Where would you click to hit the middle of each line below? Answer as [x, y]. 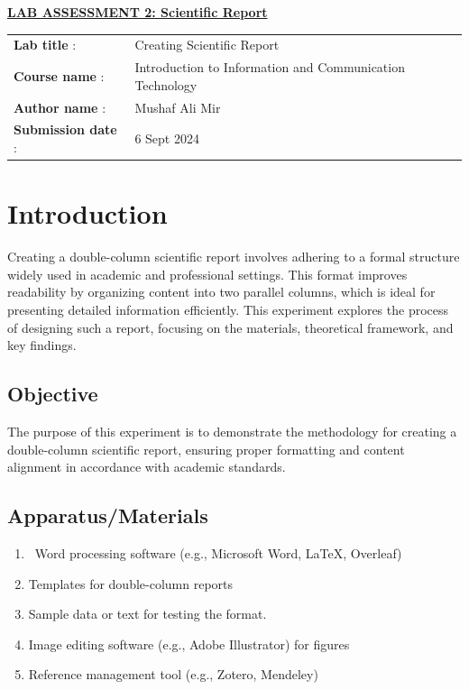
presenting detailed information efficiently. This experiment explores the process [228, 310]
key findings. [42, 345]
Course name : [59, 75]
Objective [53, 394]
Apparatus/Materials [108, 515]
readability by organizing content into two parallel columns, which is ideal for [221, 292]
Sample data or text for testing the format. [147, 614]
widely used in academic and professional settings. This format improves [207, 274]
